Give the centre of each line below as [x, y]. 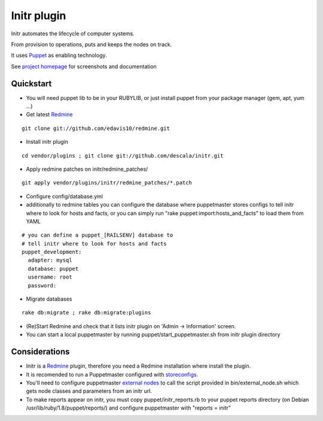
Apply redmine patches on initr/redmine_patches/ [87, 169]
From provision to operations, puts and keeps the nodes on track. [92, 44]
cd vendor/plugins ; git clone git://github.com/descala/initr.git [123, 155]
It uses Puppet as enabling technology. [59, 55]
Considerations [40, 352]
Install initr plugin [47, 142]
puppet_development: [52, 252]
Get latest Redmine [49, 114]
